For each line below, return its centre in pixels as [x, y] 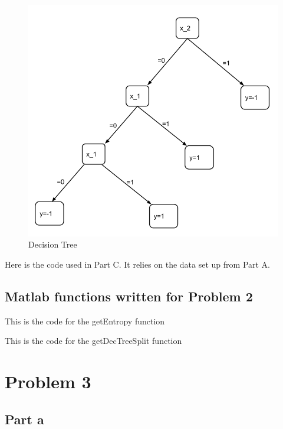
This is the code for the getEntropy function [85, 321]
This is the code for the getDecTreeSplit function [93, 341]
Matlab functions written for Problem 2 [129, 296]
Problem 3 [48, 381]
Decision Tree [53, 244]
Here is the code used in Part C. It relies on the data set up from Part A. [138, 264]
